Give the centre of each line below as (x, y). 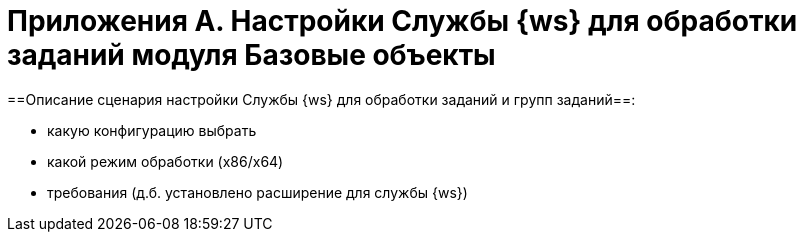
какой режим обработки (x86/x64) (165, 161)
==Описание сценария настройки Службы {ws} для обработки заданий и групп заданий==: (321, 99)
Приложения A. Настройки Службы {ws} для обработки (402, 21)
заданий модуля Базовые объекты (251, 55)
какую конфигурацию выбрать (152, 130)
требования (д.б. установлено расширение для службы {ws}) (257, 192)
